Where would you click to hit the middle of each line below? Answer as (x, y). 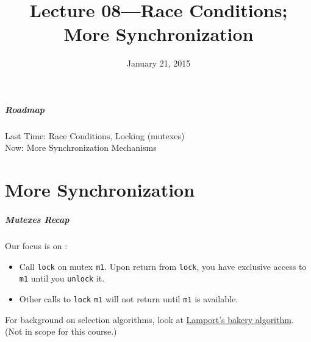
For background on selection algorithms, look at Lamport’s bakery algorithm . (149, 319)
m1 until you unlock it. (62, 278)
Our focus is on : (36, 246)
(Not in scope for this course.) (61, 331)
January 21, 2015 (159, 63)
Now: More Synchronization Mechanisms (81, 147)
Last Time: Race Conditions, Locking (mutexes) (95, 135)
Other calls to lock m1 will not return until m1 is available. (129, 298)
